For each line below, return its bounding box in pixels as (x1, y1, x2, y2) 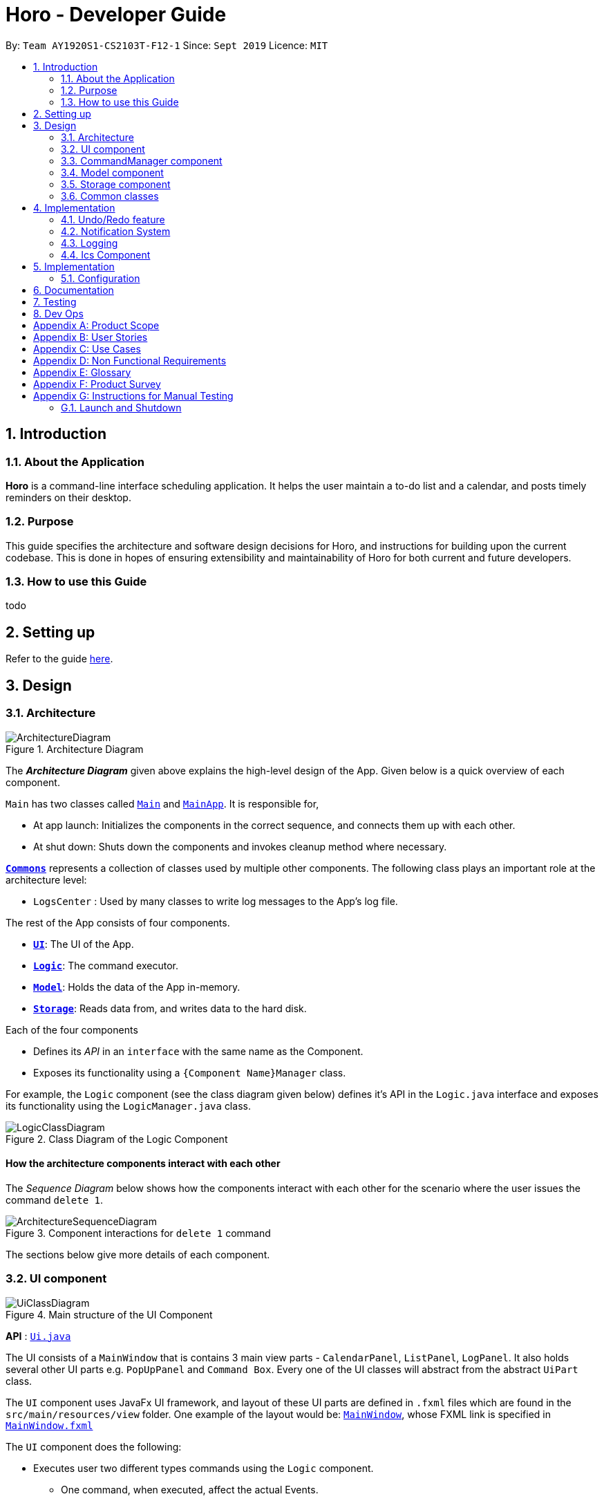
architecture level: (6, 873, 87, 886)
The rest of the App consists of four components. (6, 916, 230, 929)
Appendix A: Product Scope (33, 319, 160, 331)
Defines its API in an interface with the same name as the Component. (33, 1045, 364, 1057)
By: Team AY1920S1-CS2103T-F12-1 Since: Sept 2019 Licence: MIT (6, 39, 328, 51)
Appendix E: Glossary (33, 366, 131, 378)
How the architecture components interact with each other (6, 1157, 281, 1170)
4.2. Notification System (61, 225, 171, 237)
